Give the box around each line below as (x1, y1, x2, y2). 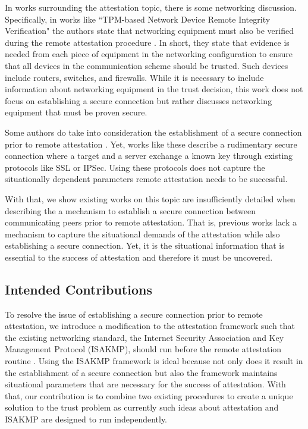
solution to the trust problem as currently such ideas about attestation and (5, 401, 279, 414)
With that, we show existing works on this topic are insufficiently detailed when (5, 192, 296, 205)
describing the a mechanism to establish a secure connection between (5, 204, 256, 217)
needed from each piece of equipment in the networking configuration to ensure (5, 48, 293, 60)
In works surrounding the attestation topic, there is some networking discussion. (5, 1, 297, 13)
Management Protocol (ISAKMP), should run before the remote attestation (5, 343, 282, 355)
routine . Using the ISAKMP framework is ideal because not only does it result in (5, 355, 303, 367)
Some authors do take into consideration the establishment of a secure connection (5, 126, 302, 138)
